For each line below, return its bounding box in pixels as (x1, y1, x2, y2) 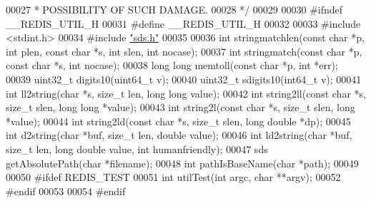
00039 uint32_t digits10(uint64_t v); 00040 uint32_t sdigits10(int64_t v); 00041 (6, 71, 362, 86)
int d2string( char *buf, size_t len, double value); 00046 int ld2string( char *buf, (6, 127, 352, 142)
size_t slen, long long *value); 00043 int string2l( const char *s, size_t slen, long (6, 100, 355, 115)
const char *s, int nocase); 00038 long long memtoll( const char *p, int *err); (6, 58, 338, 73)
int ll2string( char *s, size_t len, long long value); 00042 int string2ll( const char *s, (6, 85, 366, 100)
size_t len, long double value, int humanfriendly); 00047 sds (6, 141, 268, 156)
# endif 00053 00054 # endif (6, 183, 126, 198)
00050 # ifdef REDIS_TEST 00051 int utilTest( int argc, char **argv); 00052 (6, 170, 341, 184)
